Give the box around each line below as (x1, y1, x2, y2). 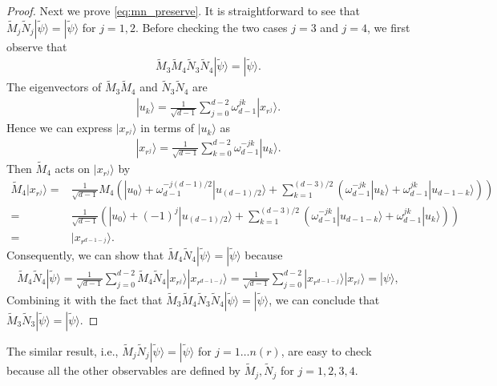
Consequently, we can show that (6, 246, 164, 263)
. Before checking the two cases (135, 18, 288, 35)
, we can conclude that (269, 291, 380, 308)
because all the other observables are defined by (6, 362, 240, 379)
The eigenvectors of (6, 78, 102, 95)
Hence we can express (6, 119, 112, 136)
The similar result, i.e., (6, 342, 119, 359)
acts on (55, 159, 91, 176)
